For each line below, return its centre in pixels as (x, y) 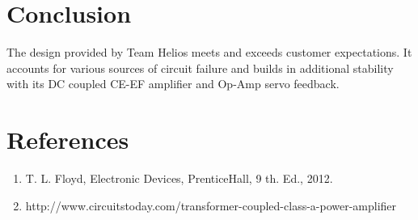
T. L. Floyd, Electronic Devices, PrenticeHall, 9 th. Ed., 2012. (179, 178)
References (68, 140)
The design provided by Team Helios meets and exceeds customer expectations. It (209, 52)
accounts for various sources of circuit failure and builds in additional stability (200, 68)
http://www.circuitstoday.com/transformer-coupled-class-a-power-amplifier (211, 205)
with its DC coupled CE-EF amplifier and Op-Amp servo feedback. (173, 84)
